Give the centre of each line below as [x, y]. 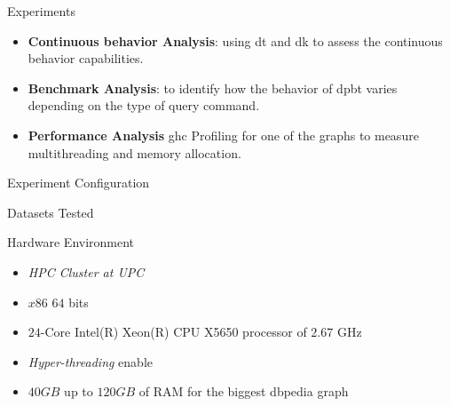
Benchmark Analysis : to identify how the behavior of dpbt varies [213, 88]
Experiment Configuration [79, 183]
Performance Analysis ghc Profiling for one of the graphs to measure [223, 135]
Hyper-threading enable [91, 361]
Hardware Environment [71, 242]
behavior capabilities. [86, 58]
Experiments [41, 11]
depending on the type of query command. [144, 105]
